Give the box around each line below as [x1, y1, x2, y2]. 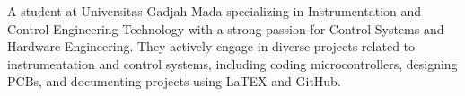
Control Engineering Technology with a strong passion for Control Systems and [7, 19, 444, 38]
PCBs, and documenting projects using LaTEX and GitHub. [7, 72, 341, 91]
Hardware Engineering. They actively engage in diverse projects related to [7, 37, 416, 56]
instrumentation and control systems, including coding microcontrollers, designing [7, 54, 458, 73]
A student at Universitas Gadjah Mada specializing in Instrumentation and [7, 2, 422, 20]
